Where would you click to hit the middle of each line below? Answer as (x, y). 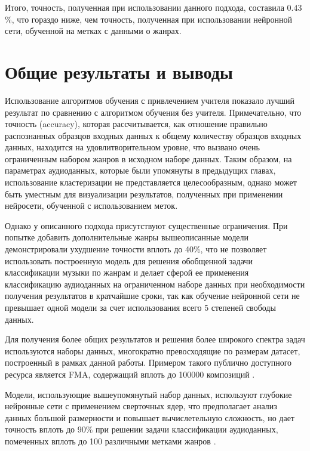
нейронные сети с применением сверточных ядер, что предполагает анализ (141, 406)
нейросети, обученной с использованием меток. (91, 206)
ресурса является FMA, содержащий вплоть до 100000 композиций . (130, 374)
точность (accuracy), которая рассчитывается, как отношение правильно (136, 124)
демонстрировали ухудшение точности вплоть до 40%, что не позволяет (136, 249)
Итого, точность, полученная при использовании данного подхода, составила (145, 7)
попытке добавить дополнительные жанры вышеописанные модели (127, 237)
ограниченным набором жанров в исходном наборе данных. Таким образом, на (148, 158)
